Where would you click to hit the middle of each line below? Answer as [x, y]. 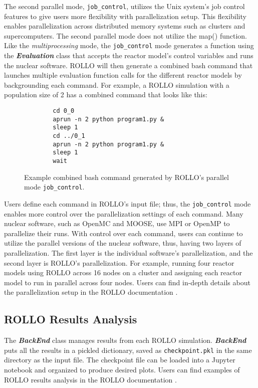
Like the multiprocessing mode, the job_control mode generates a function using [129, 45]
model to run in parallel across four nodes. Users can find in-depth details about [127, 282]
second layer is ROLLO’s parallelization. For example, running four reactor [119, 262]
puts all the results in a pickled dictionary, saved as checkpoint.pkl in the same [128, 350]
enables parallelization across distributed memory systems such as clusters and [125, 26]
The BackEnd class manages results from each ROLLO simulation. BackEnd [125, 340]
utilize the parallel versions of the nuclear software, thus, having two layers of [123, 243]
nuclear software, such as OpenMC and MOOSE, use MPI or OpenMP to [117, 223]
